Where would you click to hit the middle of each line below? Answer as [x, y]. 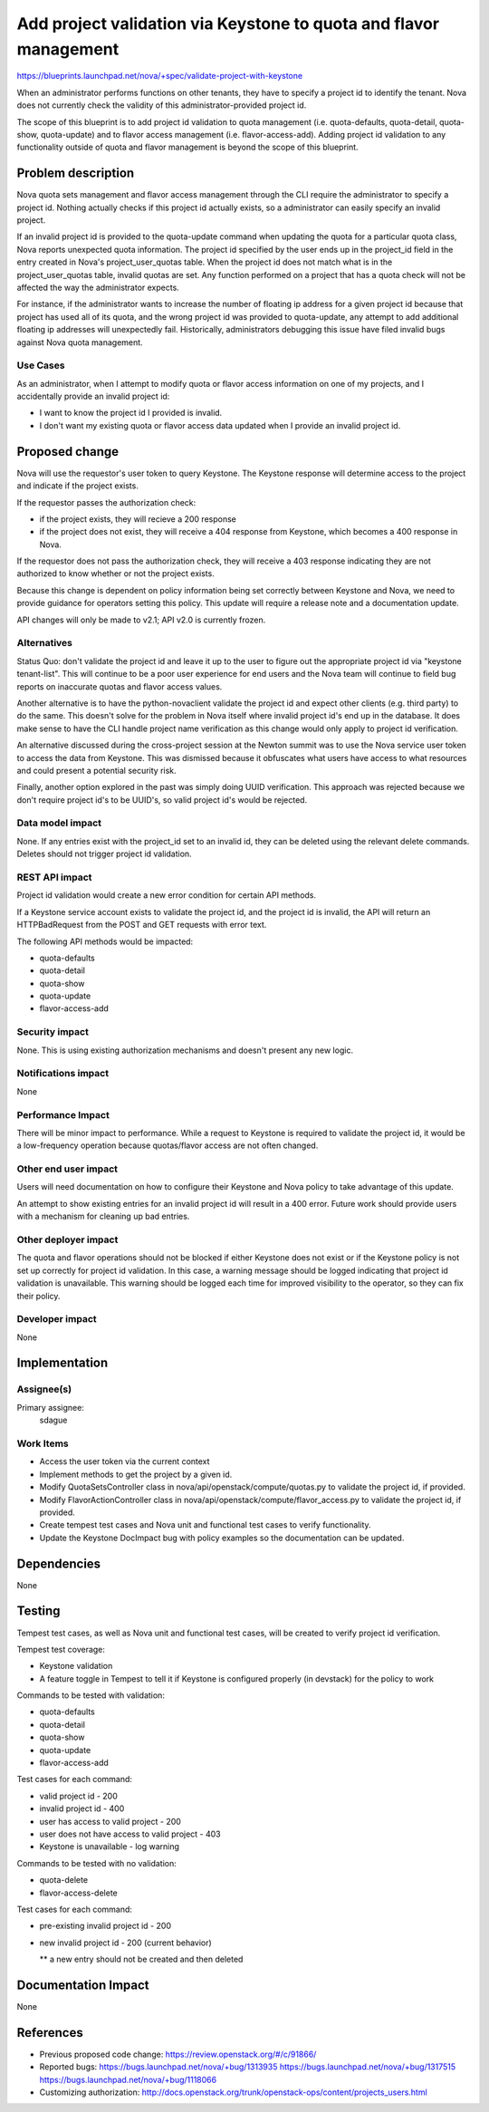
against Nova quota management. [80, 342]
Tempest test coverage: [61, 1649]
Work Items [43, 1443]
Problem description [76, 174]
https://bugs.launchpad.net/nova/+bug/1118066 [128, 2079]
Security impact [53, 1032]
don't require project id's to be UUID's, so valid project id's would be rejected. [162, 800]
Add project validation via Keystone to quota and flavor [228, 24]
